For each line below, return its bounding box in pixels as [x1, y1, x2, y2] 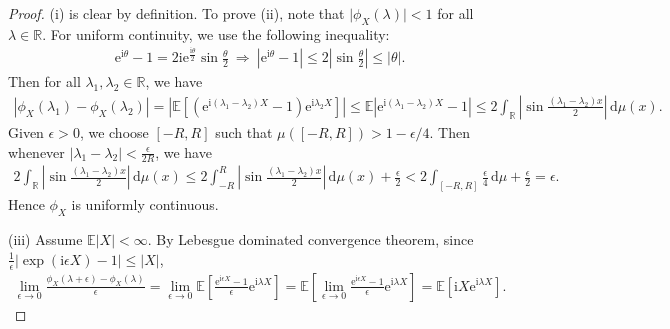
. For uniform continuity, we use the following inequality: [42, 23, 390, 44]
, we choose [79, 121, 149, 142]
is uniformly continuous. [71, 194, 219, 215]
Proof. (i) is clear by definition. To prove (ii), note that [8, 3, 345, 23]
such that [215, 121, 273, 142]
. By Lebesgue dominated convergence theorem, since [147, 229, 474, 250]
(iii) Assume [8, 229, 83, 250]
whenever [8, 141, 65, 162]
